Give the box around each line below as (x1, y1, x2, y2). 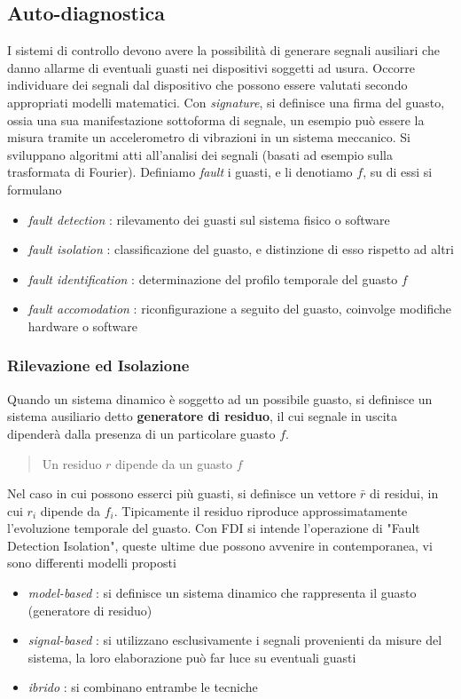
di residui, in (370, 484, 439, 503)
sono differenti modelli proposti (7, 553, 176, 572)
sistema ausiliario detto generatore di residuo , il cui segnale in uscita (7, 407, 397, 425)
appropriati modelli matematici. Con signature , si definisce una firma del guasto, (7, 92, 445, 111)
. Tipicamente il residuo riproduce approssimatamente (113, 501, 408, 520)
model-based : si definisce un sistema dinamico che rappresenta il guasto (27, 584, 417, 602)
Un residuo (42, 454, 102, 473)
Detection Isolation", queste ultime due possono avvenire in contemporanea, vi (7, 536, 433, 554)
